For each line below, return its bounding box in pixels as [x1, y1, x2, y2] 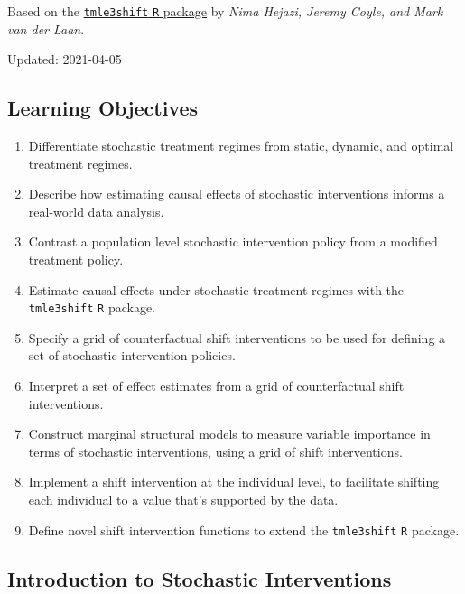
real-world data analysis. [28, 201, 164, 220]
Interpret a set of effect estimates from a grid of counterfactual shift [28, 376, 405, 395]
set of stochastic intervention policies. [28, 346, 236, 365]
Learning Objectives [7, 94, 199, 122]
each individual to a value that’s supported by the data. [28, 490, 339, 509]
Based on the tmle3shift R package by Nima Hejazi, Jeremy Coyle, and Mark [7, 2, 443, 20]
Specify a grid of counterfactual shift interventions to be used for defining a [28, 328, 446, 347]
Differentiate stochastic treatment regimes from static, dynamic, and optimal [28, 136, 454, 155]
